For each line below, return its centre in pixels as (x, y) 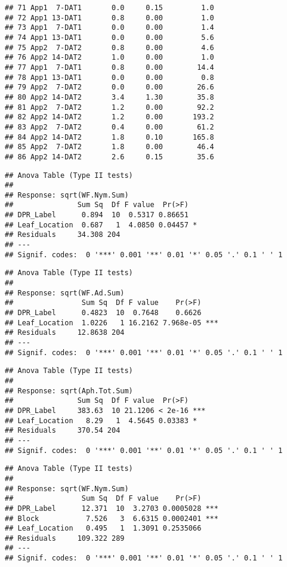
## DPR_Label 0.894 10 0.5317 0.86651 (97, 215)
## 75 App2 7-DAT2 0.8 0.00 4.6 (109, 47)
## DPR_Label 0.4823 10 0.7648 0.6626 (103, 313)
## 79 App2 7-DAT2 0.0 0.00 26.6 (109, 87)
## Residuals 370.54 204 (63, 431)
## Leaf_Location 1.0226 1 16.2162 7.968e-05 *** (112, 323)
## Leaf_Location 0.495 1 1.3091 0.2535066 (103, 529)
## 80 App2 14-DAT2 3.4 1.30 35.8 (109, 97)
